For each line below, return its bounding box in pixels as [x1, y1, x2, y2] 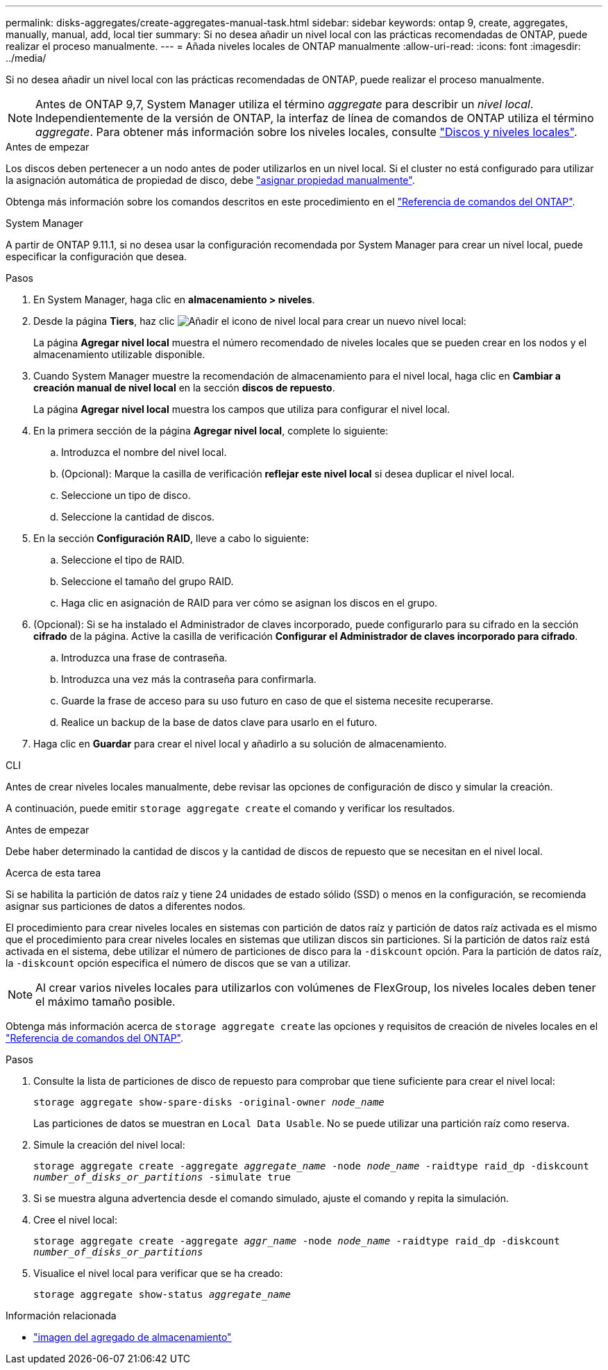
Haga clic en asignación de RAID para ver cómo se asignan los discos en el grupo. [61, 597, 438, 609]
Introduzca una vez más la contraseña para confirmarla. [61, 673, 316, 685]
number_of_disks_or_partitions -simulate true [33, 1172, 291, 1183]
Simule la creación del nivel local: [33, 1139, 185, 1151]
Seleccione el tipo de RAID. [61, 554, 185, 566]
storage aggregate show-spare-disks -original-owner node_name [33, 1097, 385, 1108]
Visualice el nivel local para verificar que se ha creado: [33, 1267, 283, 1279]
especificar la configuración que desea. [6, 251, 187, 262]
